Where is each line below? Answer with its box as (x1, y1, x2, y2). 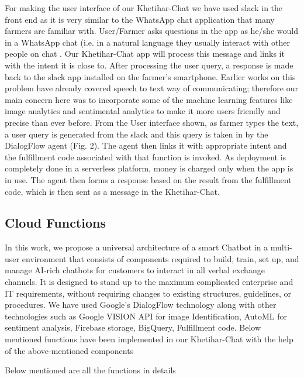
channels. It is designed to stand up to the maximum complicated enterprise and (5, 276, 293, 288)
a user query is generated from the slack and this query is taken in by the (5, 128, 268, 140)
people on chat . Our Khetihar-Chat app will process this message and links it (5, 47, 285, 60)
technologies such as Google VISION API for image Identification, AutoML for (5, 310, 288, 322)
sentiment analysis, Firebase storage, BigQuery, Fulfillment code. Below (5, 321, 261, 334)
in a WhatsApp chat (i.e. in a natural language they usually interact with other (5, 36, 290, 48)
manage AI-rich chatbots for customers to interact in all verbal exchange (5, 264, 265, 276)
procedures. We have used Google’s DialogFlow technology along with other (5, 298, 277, 311)
